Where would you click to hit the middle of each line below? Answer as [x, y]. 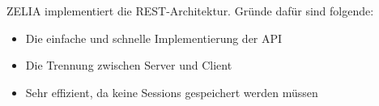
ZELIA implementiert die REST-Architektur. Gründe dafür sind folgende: [190, 11]
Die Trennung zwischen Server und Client [129, 65]
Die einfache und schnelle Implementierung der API [154, 38]
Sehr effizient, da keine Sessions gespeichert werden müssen [172, 92]
